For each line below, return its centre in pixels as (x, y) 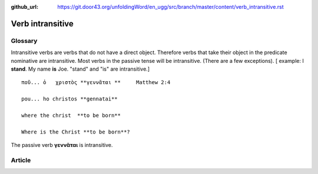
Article (21, 160)
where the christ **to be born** (71, 115)
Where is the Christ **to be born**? (76, 132)
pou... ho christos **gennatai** (69, 99)
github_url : (24, 7)
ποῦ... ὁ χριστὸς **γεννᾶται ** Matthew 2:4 (96, 83)
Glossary (24, 41)
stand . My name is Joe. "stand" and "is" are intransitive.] (80, 69)
